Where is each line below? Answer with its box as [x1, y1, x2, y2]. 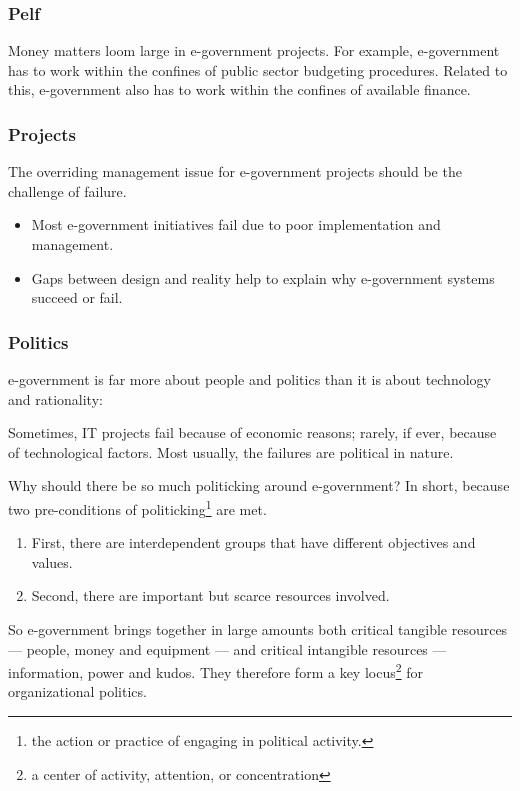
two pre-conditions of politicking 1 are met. [8, 495, 267, 519]
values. [31, 551, 73, 572]
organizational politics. [8, 681, 147, 702]
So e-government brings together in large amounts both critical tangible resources [8, 619, 508, 639]
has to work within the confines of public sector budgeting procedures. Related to [8, 59, 508, 80]
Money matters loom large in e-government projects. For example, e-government [8, 40, 500, 61]
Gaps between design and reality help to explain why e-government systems [31, 267, 495, 288]
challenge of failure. [8, 180, 127, 201]
